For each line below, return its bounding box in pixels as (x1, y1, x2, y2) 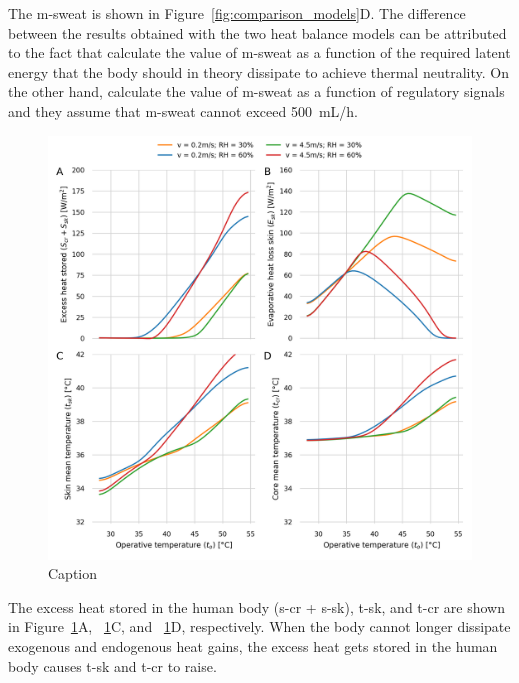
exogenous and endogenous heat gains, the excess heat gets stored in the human (8, 635, 498, 656)
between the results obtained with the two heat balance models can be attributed (8, 22, 507, 43)
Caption (48, 563, 98, 584)
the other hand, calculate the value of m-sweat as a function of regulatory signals (8, 81, 505, 102)
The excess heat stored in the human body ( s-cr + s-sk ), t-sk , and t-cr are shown (8, 596, 505, 617)
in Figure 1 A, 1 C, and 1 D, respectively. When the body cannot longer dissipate (8, 616, 511, 637)
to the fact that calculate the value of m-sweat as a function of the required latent (8, 42, 511, 63)
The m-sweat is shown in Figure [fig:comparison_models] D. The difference (8, 3, 466, 23)
